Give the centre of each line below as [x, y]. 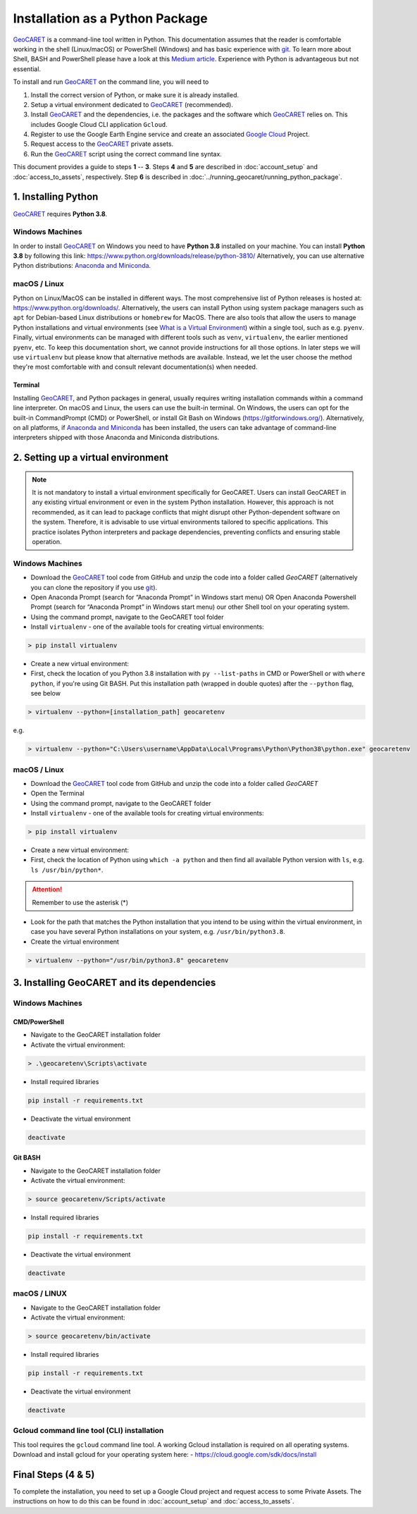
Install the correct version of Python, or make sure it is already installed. [135, 94]
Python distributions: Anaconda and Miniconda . [82, 266]
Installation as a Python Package [110, 18]
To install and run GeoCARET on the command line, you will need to [111, 82]
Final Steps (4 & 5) [54, 1474]
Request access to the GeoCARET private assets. [102, 144]
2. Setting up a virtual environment [91, 458]
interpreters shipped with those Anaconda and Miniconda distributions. [116, 438]
